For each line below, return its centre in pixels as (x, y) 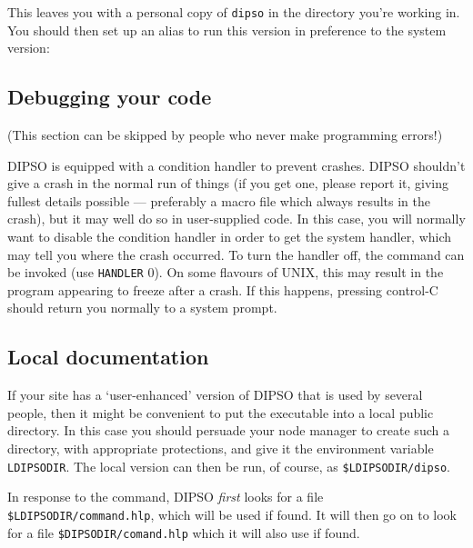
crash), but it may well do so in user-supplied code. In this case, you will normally (236, 219)
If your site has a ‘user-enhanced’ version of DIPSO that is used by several (215, 395)
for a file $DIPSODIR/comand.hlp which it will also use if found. (184, 532)
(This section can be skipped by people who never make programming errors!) (225, 135)
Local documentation (108, 357)
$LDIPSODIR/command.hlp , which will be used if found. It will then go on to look (232, 514)
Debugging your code (110, 97)
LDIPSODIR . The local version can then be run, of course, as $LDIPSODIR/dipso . (229, 466)
